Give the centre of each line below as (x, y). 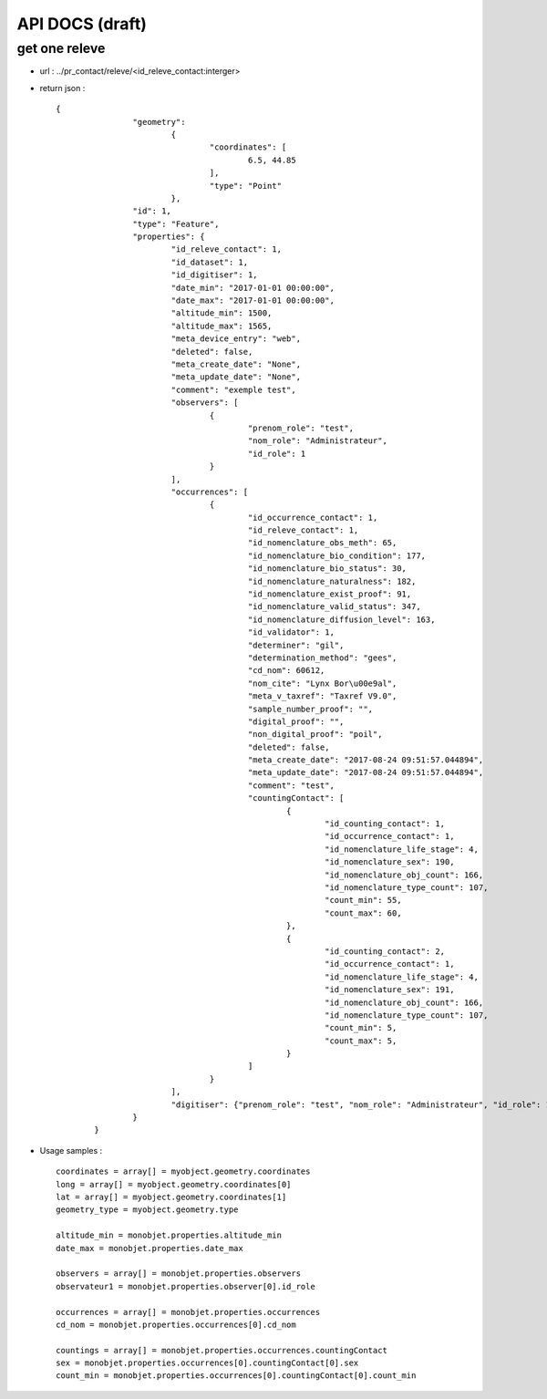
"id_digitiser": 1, (215, 275)
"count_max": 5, (361, 1041)
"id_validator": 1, (291, 632)
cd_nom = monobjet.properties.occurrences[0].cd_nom (176, 1324)
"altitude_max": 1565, (222, 326)
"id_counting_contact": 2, (385, 951)
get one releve (61, 48)
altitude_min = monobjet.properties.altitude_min (169, 1235)
